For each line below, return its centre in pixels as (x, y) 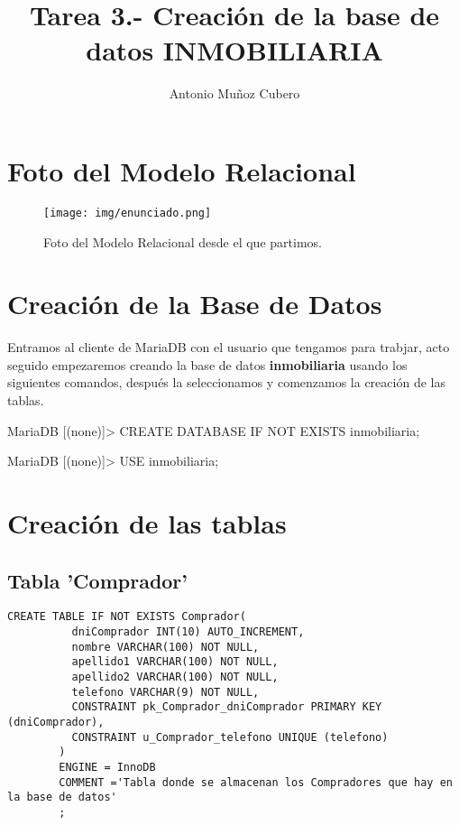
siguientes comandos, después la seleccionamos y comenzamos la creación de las (226, 382)
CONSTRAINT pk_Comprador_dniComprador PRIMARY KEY (227, 707)
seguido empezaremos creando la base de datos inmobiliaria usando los (207, 364)
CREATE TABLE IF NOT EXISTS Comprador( (127, 617)
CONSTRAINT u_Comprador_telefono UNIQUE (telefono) (230, 737)
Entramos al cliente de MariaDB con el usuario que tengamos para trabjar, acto (229, 347)
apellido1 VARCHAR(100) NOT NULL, (175, 662)
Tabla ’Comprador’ (98, 580)
